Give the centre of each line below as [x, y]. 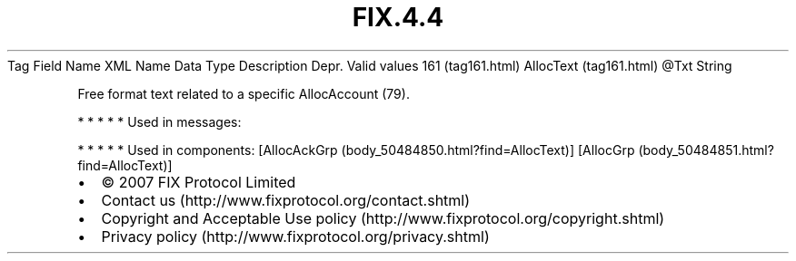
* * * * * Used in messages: [159, 121]
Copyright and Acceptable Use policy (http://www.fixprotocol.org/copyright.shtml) [383, 218]
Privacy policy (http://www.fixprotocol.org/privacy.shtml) [295, 236]
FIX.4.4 [398, 17]
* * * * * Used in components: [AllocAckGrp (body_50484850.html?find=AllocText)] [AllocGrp [356, 150]
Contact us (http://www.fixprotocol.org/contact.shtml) [286, 200]
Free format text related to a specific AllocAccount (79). [244, 93]
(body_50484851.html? [706, 150]
